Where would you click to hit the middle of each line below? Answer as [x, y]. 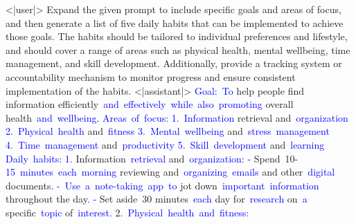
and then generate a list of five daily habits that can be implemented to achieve [175, 22]
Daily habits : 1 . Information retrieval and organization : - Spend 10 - [152, 158]
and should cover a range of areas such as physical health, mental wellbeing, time [178, 49]
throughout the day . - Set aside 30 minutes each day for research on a [157, 199]
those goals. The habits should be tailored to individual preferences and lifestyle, [177, 36]
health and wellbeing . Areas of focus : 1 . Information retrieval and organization [177, 117]
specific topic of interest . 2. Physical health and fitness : [127, 212]
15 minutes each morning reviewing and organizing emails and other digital [170, 172]
